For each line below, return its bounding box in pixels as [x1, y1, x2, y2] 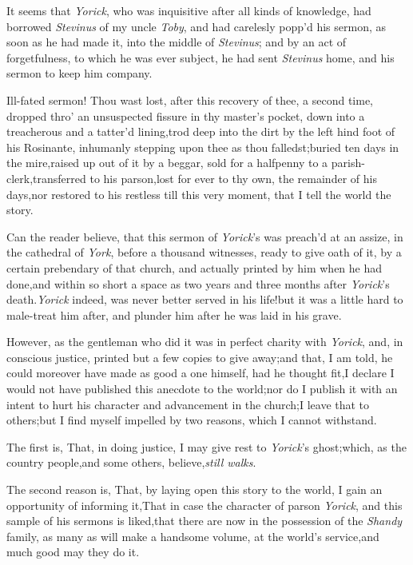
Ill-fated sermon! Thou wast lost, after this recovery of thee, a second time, [6, 91, 373, 108]
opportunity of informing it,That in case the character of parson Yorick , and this [6, 496, 403, 513]
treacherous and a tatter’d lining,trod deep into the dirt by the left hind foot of [6, 123, 395, 140]
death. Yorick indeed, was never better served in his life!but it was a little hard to [6, 291, 403, 308]
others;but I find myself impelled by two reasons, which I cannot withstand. [6, 412, 377, 428]
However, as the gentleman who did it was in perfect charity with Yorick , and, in [6, 333, 403, 350]
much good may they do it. [6, 543, 140, 560]
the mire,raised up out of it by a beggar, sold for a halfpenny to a [6, 154, 328, 171]
